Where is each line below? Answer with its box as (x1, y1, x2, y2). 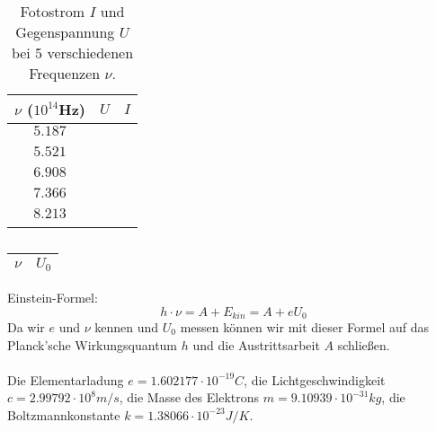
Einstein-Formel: (7, 287, 98, 306)
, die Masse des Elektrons (119, 388, 260, 407)
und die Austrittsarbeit (192, 335, 320, 354)
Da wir (7, 317, 45, 336)
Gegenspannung (15, 22, 115, 42)
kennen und (94, 317, 159, 336)
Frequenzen (29, 63, 101, 84)
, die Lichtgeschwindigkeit (244, 370, 386, 389)
